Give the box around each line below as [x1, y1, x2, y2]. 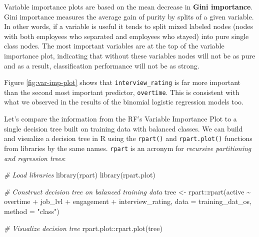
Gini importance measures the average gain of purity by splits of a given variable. [4, 11, 254, 21]
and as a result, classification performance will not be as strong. [4, 60, 199, 70]
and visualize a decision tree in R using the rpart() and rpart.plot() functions [4, 133, 252, 143]
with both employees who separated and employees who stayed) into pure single [4, 30, 249, 41]
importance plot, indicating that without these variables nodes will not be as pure [4, 50, 255, 60]
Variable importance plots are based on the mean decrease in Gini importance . [4, 1, 253, 11]
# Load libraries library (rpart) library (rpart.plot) [4, 169, 155, 180]
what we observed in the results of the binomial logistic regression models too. [4, 96, 243, 107]
